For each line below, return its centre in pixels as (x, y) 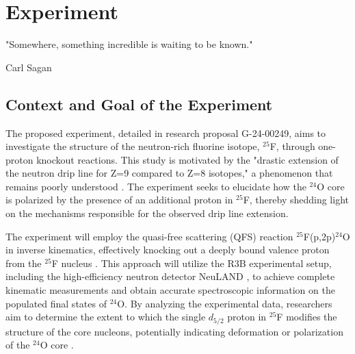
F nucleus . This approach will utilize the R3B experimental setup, (192, 263)
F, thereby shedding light (296, 200)
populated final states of (56, 303)
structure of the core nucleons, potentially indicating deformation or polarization (174, 331)
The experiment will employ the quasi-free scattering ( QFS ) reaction (149, 236)
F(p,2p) (319, 236)
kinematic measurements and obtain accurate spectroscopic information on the (170, 290)
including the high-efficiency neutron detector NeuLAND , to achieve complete (170, 276)
